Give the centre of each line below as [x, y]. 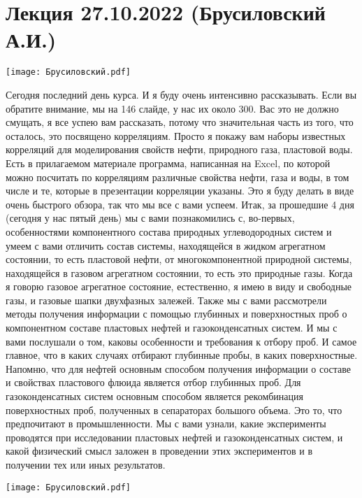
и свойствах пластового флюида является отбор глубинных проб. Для [153, 382]
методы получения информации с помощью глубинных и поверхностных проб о [176, 314]
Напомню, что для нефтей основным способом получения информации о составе [179, 368]
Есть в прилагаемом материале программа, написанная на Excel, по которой [168, 163]
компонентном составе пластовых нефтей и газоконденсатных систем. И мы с [172, 328]
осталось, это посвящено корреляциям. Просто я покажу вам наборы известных [176, 135]
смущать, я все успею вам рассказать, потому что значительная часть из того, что [180, 122]
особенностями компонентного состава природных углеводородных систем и [169, 231]
